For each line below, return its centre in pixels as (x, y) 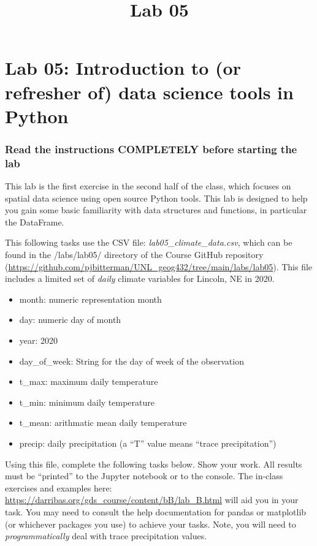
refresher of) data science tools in (149, 92)
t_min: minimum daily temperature (87, 402)
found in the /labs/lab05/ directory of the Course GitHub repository (134, 255)
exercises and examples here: (59, 487)
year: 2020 (39, 340)
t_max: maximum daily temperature (89, 381)
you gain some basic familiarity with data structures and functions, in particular (156, 210)
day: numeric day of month (70, 320)
